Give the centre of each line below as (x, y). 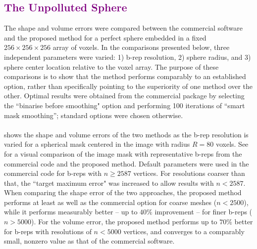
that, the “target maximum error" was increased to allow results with (109, 183)
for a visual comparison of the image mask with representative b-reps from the (123, 153)
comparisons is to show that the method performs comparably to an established (125, 76)
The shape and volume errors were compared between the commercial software (123, 28)
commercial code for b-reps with (53, 173)
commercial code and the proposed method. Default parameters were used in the (127, 163)
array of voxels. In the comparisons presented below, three (141, 47)
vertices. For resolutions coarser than (189, 173)
